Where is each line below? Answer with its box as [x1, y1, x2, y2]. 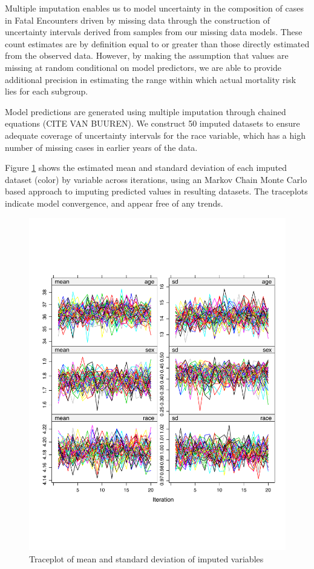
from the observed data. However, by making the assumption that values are [5, 49, 289, 62]
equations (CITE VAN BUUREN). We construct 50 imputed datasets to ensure [5, 117, 300, 130]
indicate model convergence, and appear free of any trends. [5, 196, 223, 209]
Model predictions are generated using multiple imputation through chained [5, 105, 286, 118]
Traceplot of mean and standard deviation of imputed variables [29, 552, 264, 565]
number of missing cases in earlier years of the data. [5, 141, 198, 153]
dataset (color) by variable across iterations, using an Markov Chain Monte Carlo [5, 173, 307, 185]
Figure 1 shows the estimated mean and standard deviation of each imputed [5, 161, 287, 174]
